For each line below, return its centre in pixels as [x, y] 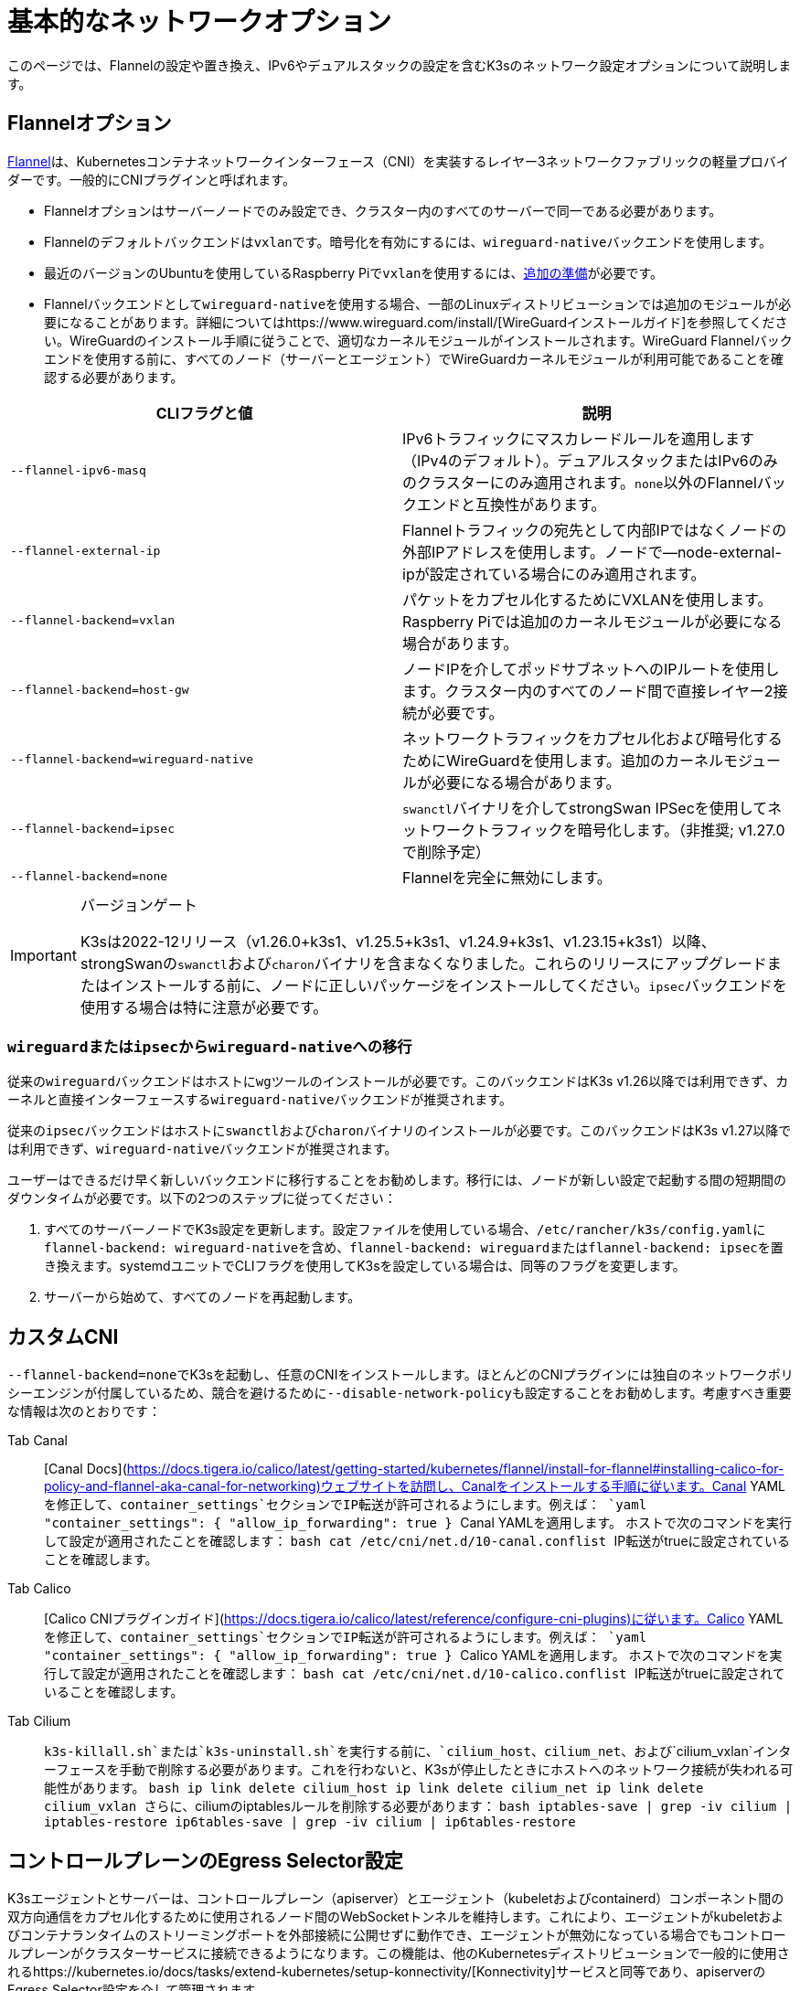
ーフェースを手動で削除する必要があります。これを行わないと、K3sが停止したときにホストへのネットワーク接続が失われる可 [419, 1770]
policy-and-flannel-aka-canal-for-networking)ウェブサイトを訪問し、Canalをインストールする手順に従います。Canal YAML [415, 1486]
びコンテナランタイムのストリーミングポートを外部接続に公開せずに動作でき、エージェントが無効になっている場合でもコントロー [397, 1935]
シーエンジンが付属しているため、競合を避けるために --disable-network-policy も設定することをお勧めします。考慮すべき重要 [400, 1393]
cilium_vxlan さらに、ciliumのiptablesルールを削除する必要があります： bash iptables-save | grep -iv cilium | [418, 1806]
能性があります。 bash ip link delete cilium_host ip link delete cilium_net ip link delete [374, 1788]
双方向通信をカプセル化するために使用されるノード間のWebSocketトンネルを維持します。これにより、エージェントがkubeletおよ [396, 1917]
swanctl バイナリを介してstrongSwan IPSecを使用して [585, 808]
